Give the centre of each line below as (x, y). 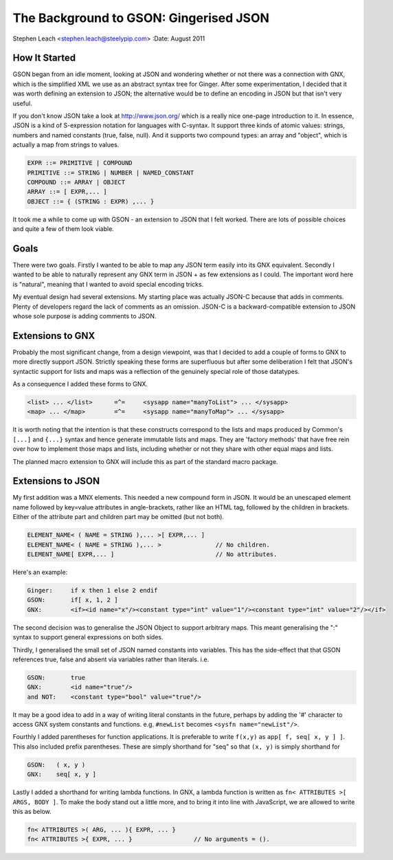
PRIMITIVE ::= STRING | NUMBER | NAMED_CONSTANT (111, 173)
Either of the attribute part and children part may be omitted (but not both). (119, 517)
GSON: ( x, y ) (56, 764)
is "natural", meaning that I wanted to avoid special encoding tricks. (108, 284)
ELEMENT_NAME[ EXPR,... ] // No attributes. (152, 554)
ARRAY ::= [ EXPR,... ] (67, 192)
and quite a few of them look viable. (64, 229)
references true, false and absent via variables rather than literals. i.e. (111, 659)
